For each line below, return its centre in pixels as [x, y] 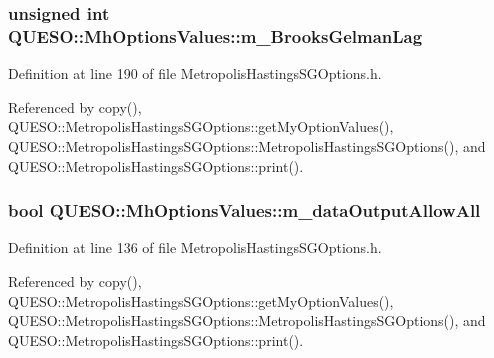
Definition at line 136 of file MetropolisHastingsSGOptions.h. [195, 247]
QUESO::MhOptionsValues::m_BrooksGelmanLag [215, 35]
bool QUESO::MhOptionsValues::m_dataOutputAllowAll [244, 210]
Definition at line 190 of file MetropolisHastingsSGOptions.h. [195, 73]
